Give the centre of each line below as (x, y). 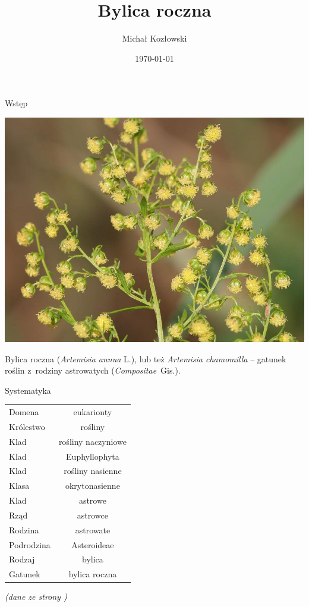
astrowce (93, 515)
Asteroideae (93, 544)
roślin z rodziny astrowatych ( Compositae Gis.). (93, 370)
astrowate (93, 529)
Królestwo (27, 426)
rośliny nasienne (93, 471)
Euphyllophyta (93, 456)
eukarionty (93, 412)
